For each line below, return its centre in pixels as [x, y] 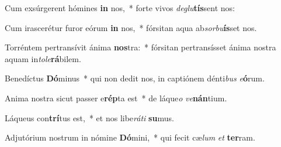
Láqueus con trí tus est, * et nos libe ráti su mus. [89, 117]
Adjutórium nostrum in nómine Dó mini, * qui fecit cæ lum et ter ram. [130, 137]
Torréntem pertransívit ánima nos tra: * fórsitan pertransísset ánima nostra [140, 47]
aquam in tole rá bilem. [43, 58]
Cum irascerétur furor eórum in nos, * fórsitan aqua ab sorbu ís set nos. [131, 27]
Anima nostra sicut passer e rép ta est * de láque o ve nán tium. [116, 98]
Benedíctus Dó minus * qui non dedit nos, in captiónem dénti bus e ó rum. [135, 78]
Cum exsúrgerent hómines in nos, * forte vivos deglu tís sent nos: [120, 8]
